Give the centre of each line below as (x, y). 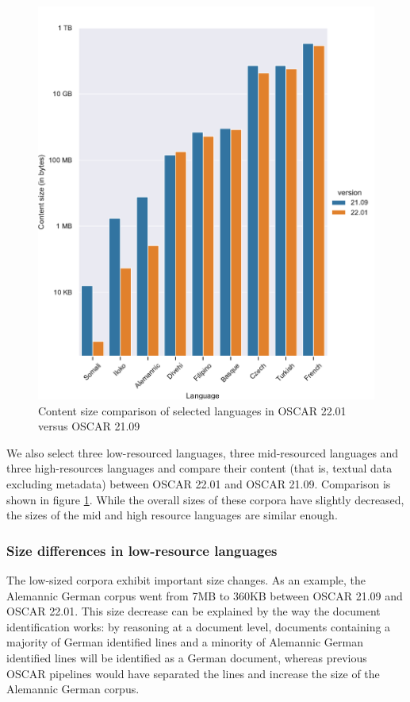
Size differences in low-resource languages (142, 550)
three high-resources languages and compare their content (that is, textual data (199, 468)
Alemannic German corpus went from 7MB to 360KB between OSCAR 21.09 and (205, 595)
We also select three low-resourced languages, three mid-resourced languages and (203, 452)
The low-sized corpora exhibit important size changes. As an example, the (186, 580)
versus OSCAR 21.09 (89, 426)
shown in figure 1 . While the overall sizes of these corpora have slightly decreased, (205, 499)
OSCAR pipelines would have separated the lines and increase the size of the (193, 673)
